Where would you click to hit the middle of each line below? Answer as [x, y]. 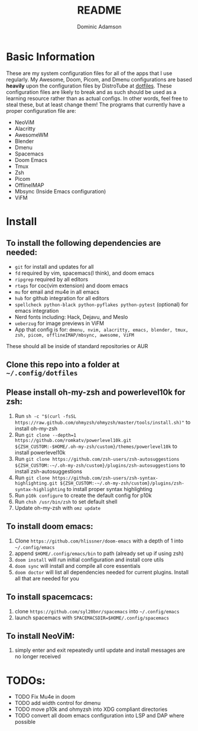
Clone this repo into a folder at [63, 365]
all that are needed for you [47, 578]
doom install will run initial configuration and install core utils [89, 560]
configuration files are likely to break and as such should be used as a [91, 92]
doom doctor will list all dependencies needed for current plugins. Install [102, 572]
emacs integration [37, 310]
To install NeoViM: [40, 636]
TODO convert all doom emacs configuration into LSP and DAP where [99, 716]
